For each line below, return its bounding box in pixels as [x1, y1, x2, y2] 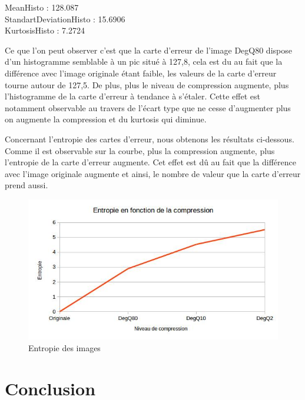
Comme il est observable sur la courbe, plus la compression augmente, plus [5, 144, 275, 156]
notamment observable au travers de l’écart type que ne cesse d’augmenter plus [5, 101, 291, 114]
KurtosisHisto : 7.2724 [5, 24, 85, 36]
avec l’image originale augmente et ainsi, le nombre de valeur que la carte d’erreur [5, 167, 301, 179]
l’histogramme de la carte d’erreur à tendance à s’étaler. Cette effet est [5, 90, 260, 102]
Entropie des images [28, 341, 101, 354]
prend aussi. [5, 179, 48, 191]
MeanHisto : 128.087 [5, 1, 79, 13]
